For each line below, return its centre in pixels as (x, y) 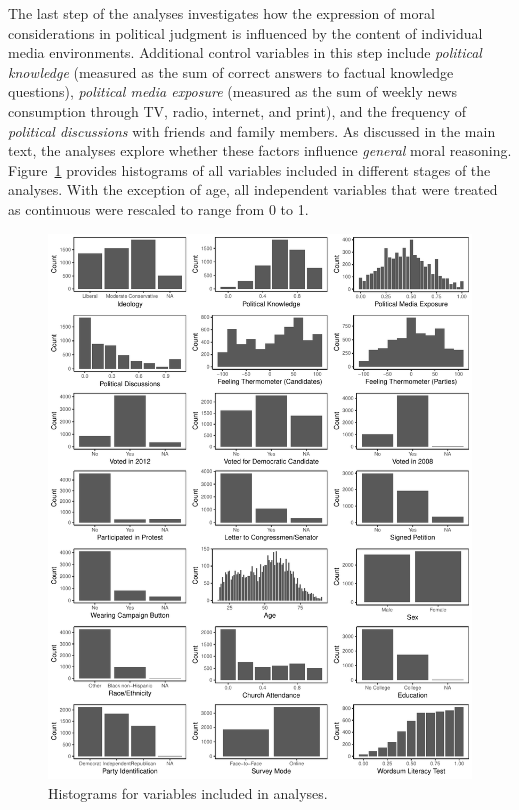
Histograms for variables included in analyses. (188, 792)
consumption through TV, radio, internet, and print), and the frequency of (237, 110)
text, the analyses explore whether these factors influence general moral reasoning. (260, 150)
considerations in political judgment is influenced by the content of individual (245, 32)
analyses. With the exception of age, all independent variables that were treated (253, 189)
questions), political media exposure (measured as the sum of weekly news (233, 91)
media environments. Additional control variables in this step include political (245, 52)
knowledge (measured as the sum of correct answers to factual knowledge (231, 71)
